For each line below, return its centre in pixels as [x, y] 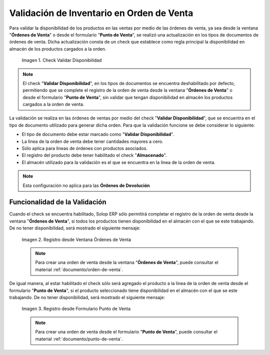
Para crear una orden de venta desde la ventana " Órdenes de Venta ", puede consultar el [127, 262]
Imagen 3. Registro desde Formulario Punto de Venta [76, 309]
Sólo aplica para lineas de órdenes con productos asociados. [84, 148]
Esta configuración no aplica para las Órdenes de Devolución [86, 185]
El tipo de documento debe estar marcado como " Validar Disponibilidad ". [98, 134]
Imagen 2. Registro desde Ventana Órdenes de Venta [76, 239]
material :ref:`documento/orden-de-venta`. [79, 269]
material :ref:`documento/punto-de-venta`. [79, 339]
